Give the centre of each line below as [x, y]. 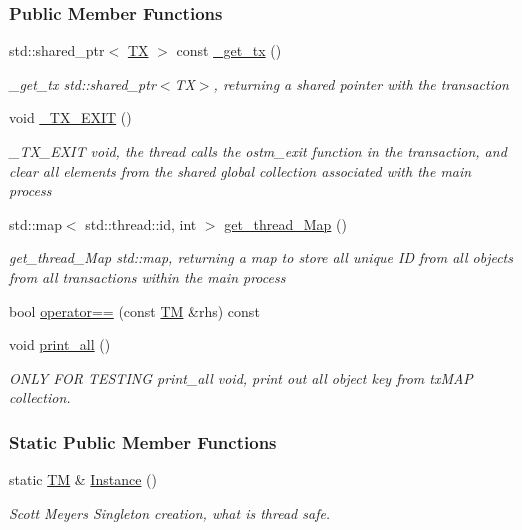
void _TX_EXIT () [70, 117]
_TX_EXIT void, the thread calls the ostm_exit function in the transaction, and [258, 151]
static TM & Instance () [83, 479]
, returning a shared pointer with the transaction [361, 83]
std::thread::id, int [141, 223]
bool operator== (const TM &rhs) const [134, 310]
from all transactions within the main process [147, 276]
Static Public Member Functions [143, 441]
